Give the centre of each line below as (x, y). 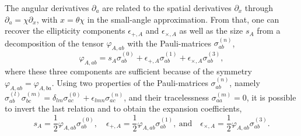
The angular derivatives (47, 8)
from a (269, 31)
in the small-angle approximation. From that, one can (183, 19)
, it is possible (271, 97)
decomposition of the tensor (54, 43)
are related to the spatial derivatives (167, 8)
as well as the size (211, 31)
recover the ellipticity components (65, 31)
